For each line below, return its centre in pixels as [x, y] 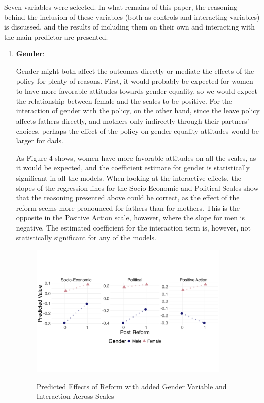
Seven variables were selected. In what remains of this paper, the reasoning [121, 7]
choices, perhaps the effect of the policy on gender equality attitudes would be [138, 131]
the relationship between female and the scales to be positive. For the [124, 100]
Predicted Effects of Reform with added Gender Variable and [131, 386]
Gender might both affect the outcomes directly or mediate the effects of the [135, 70]
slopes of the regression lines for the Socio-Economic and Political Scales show [137, 188]
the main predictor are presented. [56, 36]
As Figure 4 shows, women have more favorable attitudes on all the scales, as [136, 157]
